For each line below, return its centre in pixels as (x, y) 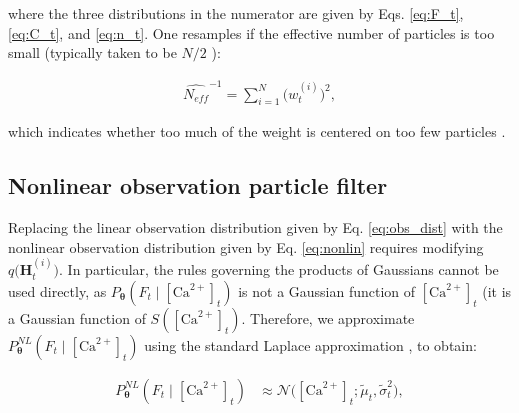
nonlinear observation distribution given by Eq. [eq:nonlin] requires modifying (246, 246)
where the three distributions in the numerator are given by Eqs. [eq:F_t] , (236, 13)
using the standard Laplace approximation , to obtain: (310, 344)
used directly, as (57, 290)
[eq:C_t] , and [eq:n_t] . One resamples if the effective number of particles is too (251, 32)
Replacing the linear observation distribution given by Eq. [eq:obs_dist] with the (255, 227)
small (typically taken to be (92, 52)
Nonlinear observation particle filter (198, 185)
